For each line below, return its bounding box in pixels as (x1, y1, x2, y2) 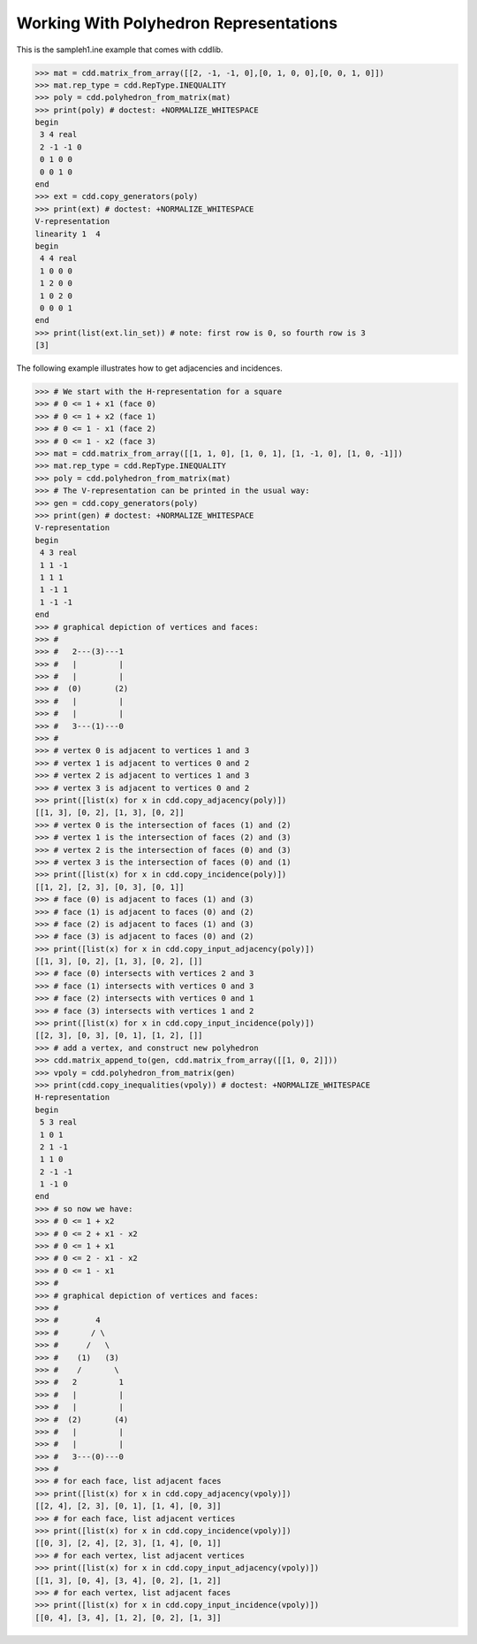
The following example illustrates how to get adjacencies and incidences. (16, 363, 283, 373)
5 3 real (40, 1118, 78, 1127)
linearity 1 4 (34, 228, 101, 239)
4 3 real (40, 548, 78, 557)
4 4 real (40, 253, 78, 264)
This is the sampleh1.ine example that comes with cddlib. (16, 44, 223, 55)
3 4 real (40, 129, 78, 140)
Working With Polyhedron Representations (16, 13, 338, 33)
